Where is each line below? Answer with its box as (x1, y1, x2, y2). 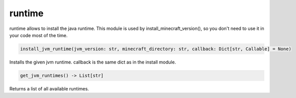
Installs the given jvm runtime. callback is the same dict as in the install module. (9, 59, 176, 65)
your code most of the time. (9, 32, 68, 38)
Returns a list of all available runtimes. (9, 85, 89, 91)
